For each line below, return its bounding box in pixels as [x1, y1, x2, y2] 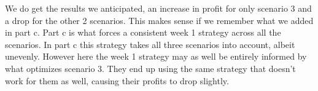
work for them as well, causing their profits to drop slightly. [5, 74, 229, 87]
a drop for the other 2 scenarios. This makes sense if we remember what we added [5, 14, 314, 26]
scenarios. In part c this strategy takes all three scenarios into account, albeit [5, 38, 295, 50]
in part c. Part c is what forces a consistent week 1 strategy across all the [5, 26, 281, 39]
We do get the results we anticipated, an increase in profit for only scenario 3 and [5, 2, 312, 14]
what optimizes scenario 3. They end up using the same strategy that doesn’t [5, 61, 296, 74]
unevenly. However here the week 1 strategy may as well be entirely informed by [5, 50, 307, 63]
